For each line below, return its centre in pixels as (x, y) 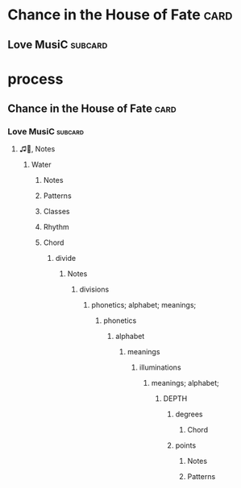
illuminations (160, 367)
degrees (189, 414)
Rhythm (56, 227)
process (35, 79)
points (186, 445)
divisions (94, 289)
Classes (56, 212)
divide (66, 258)
